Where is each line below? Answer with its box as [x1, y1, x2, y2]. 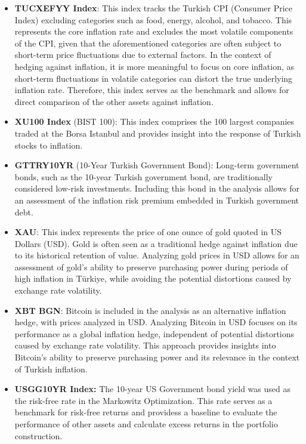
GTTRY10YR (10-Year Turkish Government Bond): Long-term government [14, 159, 299, 171]
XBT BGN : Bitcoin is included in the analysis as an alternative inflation [14, 304, 286, 316]
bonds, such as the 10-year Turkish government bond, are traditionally [14, 170, 273, 183]
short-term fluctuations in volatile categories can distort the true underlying [14, 72, 293, 84]
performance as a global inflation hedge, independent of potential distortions [14, 327, 295, 340]
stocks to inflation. [14, 138, 83, 151]
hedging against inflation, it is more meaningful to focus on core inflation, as [14, 60, 295, 72]
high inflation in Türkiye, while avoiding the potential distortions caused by [14, 272, 292, 285]
